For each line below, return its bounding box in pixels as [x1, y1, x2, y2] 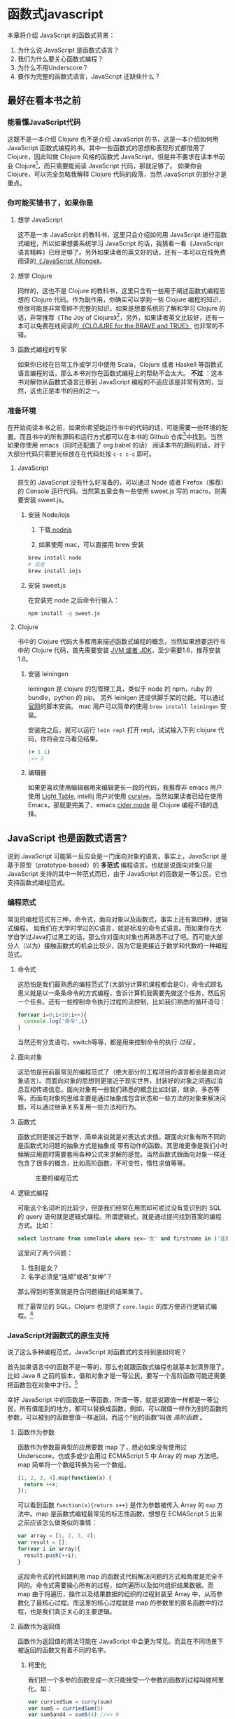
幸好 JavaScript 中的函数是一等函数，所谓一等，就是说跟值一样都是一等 [7, 1395, 213, 1403]
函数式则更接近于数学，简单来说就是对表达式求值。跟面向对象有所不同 [17, 1133, 220, 1141]
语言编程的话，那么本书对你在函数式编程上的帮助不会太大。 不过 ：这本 [17, 369, 224, 377]
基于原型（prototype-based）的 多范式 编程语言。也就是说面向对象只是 [7, 861, 213, 870]
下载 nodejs [38, 525, 72, 534]
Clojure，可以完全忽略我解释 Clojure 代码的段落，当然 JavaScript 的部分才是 [7, 170, 227, 179]
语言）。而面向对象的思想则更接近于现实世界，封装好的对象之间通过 [23, 1077, 217, 1085]
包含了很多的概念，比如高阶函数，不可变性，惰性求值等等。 [17, 1159, 190, 1168]
